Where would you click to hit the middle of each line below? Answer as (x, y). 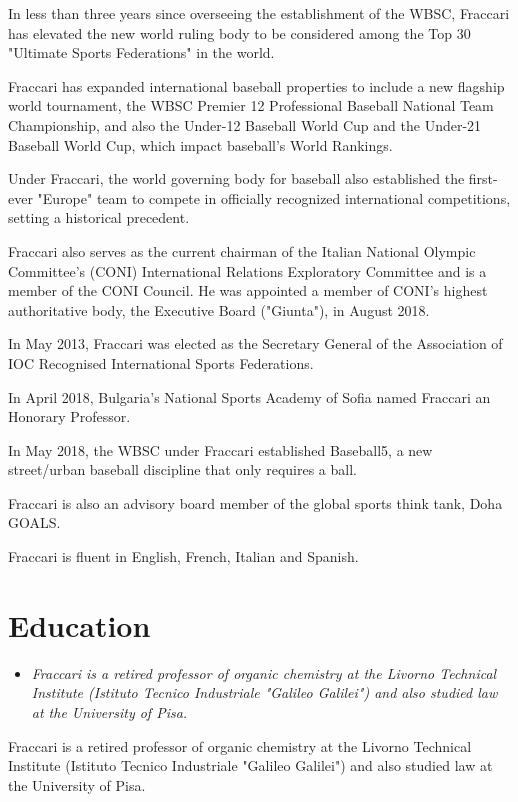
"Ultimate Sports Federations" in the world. (141, 52)
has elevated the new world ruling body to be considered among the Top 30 (239, 32)
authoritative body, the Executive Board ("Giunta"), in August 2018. (219, 309)
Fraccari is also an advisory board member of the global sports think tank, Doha (255, 502)
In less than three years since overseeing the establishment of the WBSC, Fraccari (259, 13)
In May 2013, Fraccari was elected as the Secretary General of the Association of (255, 343)
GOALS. (34, 522)
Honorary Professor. (69, 416)
